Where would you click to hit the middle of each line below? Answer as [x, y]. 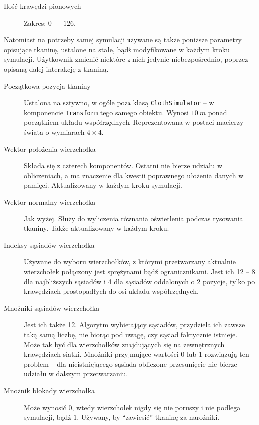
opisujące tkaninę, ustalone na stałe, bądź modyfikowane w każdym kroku [117, 49]
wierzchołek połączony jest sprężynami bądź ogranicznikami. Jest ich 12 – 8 [139, 271]
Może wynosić [45, 407]
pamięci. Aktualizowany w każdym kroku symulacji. [103, 185]
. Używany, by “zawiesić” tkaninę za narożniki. [148, 417]
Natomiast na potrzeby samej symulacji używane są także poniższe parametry [123, 40]
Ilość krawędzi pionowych [43, 6]
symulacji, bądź [48, 417]
